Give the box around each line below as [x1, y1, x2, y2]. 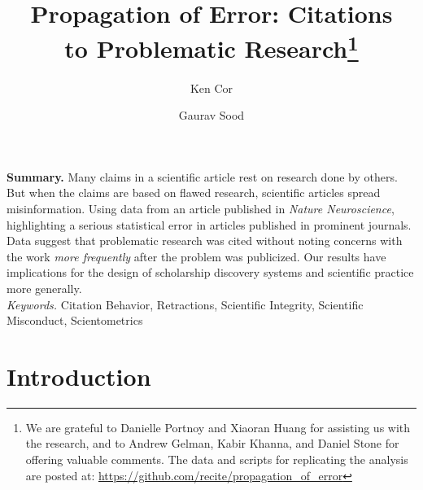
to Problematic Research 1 [64, 28, 359, 65]
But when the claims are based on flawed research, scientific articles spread [7, 184, 381, 201]
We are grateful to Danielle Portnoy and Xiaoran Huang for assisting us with [25, 418, 411, 435]
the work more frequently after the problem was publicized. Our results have [7, 247, 386, 265]
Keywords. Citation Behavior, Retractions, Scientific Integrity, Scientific [7, 295, 364, 313]
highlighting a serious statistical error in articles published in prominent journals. [7, 216, 412, 233]
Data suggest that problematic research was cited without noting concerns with [7, 232, 403, 249]
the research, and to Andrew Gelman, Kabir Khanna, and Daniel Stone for [25, 435, 399, 452]
